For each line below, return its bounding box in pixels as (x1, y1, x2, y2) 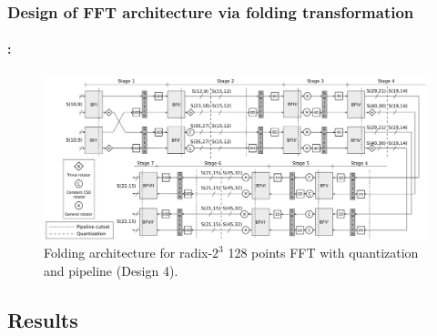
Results (7, 305, 78, 333)
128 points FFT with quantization (228, 243, 419, 262)
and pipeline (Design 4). (44, 260, 178, 280)
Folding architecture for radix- (44, 243, 213, 262)
